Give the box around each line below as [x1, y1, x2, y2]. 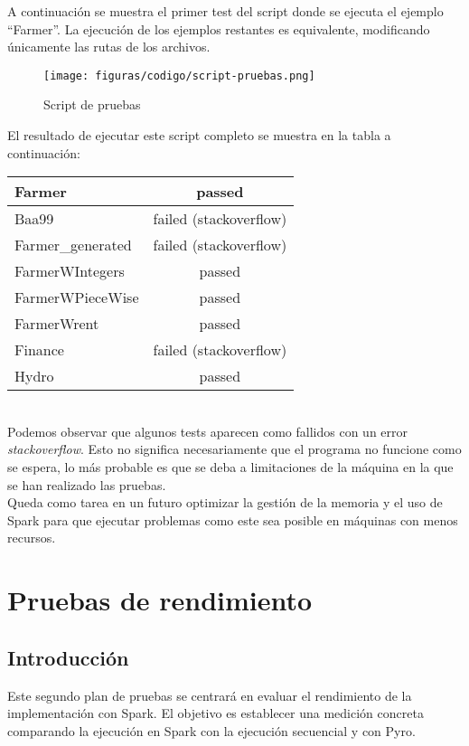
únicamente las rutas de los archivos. [7, 37, 211, 56]
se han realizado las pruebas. [7, 475, 166, 494]
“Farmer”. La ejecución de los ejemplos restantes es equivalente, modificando [7, 19, 430, 38]
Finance [14, 339, 64, 361]
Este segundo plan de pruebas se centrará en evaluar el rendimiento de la [7, 685, 412, 704]
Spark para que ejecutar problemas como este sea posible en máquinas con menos [7, 510, 458, 529]
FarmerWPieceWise [14, 287, 139, 308]
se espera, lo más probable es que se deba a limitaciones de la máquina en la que [7, 458, 454, 476]
